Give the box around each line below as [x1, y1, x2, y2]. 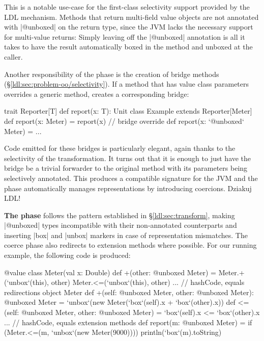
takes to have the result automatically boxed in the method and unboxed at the [4, 41, 253, 52]
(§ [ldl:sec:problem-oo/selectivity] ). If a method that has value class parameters [4, 78, 249, 89]
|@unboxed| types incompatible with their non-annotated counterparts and [4, 220, 237, 230]
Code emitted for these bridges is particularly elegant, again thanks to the [4, 143, 236, 153]
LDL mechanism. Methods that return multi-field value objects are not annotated [4, 11, 259, 22]
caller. [4, 51, 23, 62]
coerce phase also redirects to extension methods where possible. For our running [4, 240, 257, 250]
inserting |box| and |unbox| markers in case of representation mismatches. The [4, 229, 248, 240]
